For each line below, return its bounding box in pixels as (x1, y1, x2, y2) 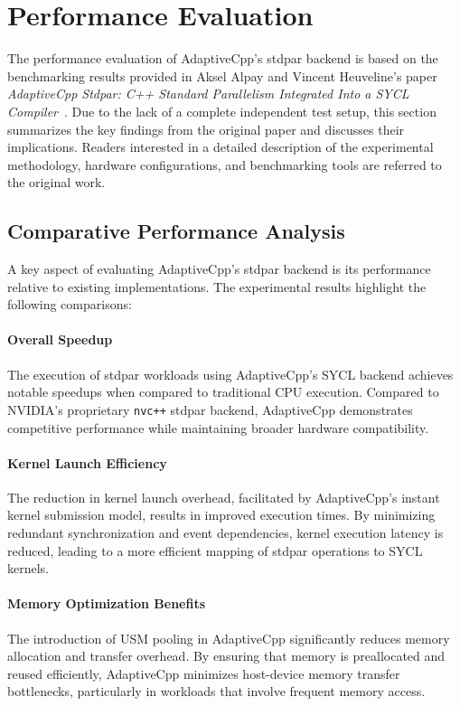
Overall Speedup (7, 330, 113, 349)
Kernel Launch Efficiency (7, 453, 167, 472)
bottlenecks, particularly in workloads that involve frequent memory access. (7, 682, 426, 701)
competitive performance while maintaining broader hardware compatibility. (7, 418, 429, 437)
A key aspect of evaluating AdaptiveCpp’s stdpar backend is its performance (7, 259, 431, 278)
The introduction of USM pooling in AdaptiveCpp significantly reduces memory (7, 628, 450, 647)
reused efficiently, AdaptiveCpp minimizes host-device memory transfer (7, 664, 400, 682)
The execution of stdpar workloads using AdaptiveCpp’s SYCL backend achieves (7, 364, 454, 383)
